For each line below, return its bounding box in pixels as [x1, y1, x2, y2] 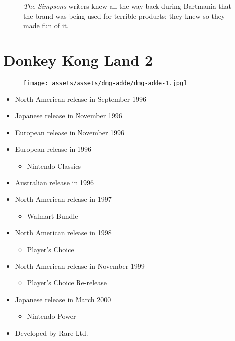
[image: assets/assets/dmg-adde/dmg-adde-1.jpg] [23, 79, 187, 86]
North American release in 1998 [15, 227, 112, 238]
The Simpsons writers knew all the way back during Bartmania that [23, 1, 232, 11]
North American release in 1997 [15, 194, 112, 204]
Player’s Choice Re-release [27, 277, 107, 288]
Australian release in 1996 [15, 177, 94, 187]
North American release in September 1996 [15, 93, 146, 104]
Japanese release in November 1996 [15, 110, 122, 121]
